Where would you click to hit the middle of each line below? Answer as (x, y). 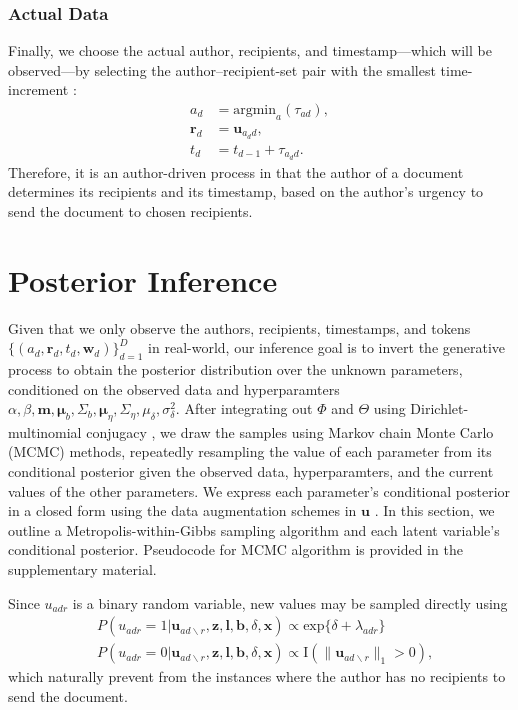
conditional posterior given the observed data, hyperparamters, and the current (251, 471)
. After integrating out (244, 408)
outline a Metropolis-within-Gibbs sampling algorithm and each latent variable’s (254, 529)
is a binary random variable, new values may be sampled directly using (290, 602)
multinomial (45, 431)
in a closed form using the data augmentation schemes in (182, 510)
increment (38, 89)
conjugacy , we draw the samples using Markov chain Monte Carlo (290, 431)
